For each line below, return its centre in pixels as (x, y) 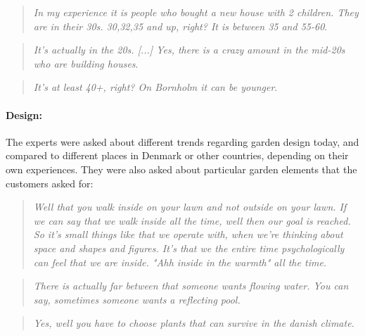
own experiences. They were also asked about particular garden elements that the (181, 169)
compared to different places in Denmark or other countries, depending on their (177, 155)
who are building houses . (86, 63)
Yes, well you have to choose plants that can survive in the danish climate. (194, 323)
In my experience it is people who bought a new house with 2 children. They (196, 12)
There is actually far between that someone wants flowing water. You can (191, 286)
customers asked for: (50, 183)
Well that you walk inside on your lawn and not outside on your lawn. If (190, 207)
